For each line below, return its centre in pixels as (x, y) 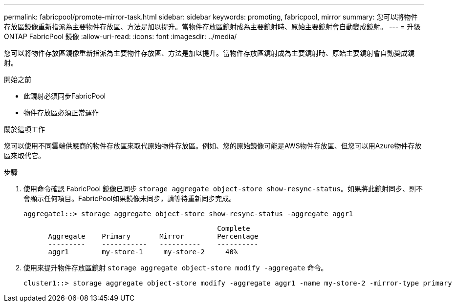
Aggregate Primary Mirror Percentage (153, 236)
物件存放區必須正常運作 (61, 112)
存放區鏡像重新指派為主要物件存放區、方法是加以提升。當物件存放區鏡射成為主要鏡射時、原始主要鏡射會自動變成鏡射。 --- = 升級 (212, 27)
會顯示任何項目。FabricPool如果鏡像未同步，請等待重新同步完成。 (130, 198)
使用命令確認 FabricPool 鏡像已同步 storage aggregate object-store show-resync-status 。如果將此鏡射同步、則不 (223, 189)
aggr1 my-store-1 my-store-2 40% (143, 252)
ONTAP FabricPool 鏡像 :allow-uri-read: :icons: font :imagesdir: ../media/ (120, 36)
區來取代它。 (24, 155)
